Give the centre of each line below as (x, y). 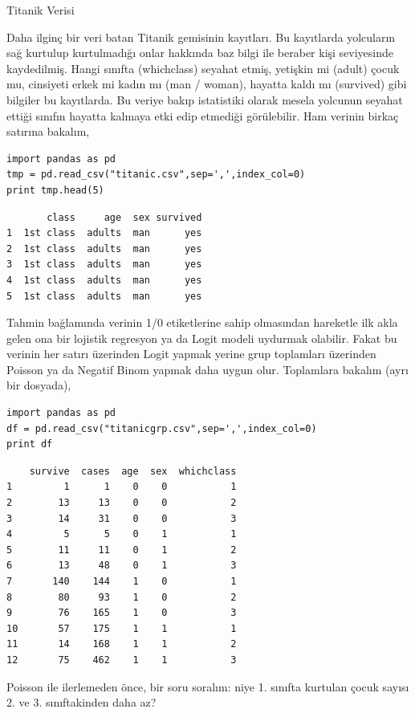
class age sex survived (124, 217)
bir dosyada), (39, 385)
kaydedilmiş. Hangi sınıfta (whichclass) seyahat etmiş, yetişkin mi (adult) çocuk (203, 68)
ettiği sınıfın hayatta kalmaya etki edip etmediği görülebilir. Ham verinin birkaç (203, 115)
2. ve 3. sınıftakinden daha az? (81, 702)
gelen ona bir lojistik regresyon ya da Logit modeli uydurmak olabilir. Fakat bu (202, 338)
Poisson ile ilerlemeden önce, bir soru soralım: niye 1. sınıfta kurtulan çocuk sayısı (208, 686)
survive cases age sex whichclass (133, 471)
